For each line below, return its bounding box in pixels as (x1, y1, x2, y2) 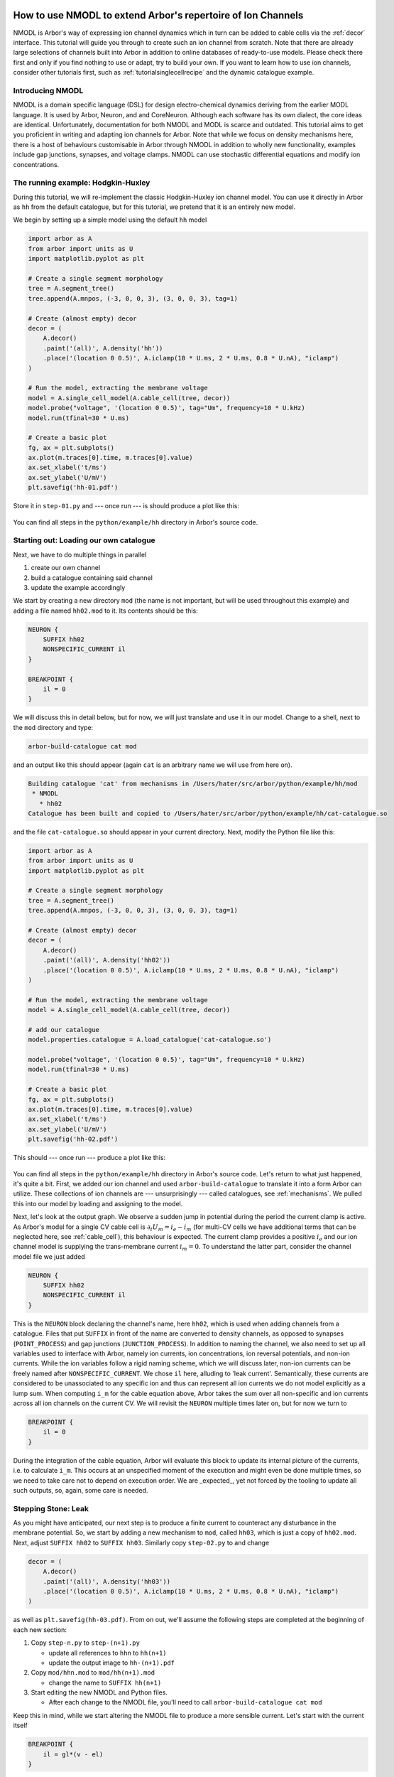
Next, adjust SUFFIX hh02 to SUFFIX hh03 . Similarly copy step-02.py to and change (13, 1538, 270, 1547)
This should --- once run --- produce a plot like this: (13, 1154, 166, 1162)
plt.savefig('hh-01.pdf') (28, 483, 119, 492)
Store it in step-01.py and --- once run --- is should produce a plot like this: (13, 502, 239, 510)
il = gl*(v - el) (43, 1750, 104, 1759)
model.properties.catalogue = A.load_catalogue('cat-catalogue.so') (28, 1036, 272, 1044)
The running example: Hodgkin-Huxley (13, 178, 151, 188)
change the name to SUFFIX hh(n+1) (48, 1678, 162, 1687)
